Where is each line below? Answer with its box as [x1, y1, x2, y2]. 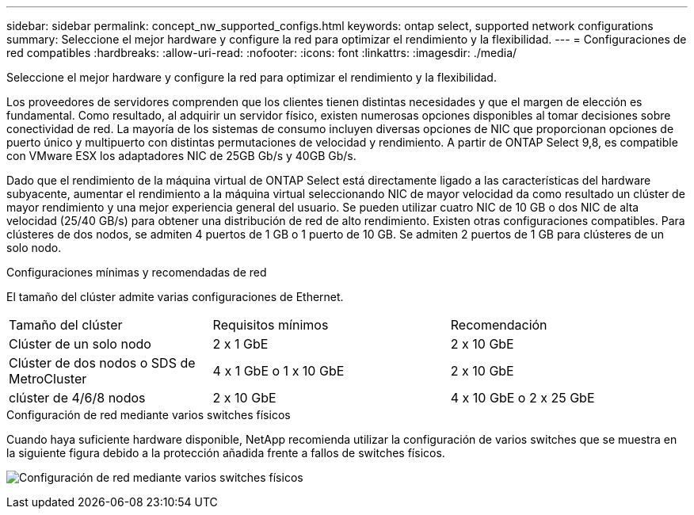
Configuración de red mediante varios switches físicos [6, 408, 291, 422]
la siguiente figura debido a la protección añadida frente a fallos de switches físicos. [6, 446, 445, 460]
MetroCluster [9, 371, 87, 387]
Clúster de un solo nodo [9, 336, 151, 352]
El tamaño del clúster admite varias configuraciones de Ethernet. [6, 290, 344, 303]
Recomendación [450, 317, 547, 333]
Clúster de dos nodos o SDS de [9, 355, 196, 371]
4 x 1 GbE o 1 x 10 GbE [212, 363, 345, 379]
